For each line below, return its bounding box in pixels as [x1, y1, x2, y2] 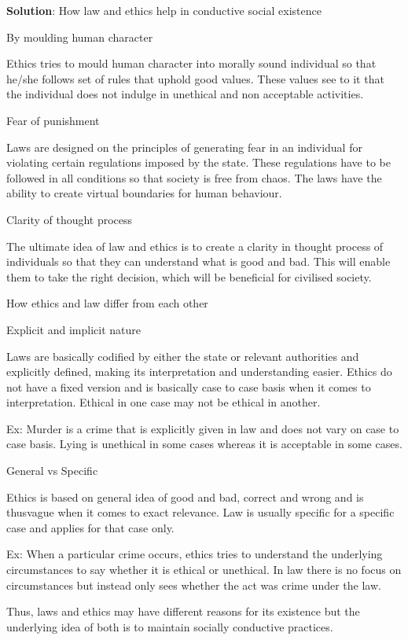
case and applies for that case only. [6, 519, 175, 535]
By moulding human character [6, 28, 153, 45]
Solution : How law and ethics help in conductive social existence [6, 2, 322, 18]
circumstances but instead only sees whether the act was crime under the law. [6, 576, 381, 593]
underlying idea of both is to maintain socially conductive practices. [6, 618, 333, 634]
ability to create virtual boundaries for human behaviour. [6, 185, 282, 201]
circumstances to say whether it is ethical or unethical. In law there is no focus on [6, 561, 402, 578]
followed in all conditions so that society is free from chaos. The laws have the [6, 169, 382, 186]
